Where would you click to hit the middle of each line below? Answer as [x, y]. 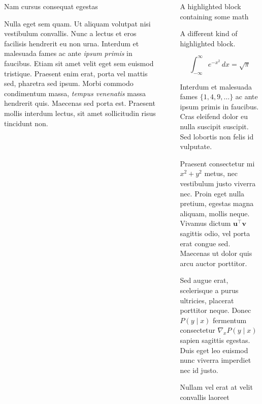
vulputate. [196, 146]
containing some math [214, 16]
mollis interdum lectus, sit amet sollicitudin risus [80, 113]
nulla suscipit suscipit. [214, 126]
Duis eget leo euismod [214, 350]
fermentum [230, 320]
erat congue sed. [205, 243]
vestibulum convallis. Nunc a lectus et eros [70, 33]
